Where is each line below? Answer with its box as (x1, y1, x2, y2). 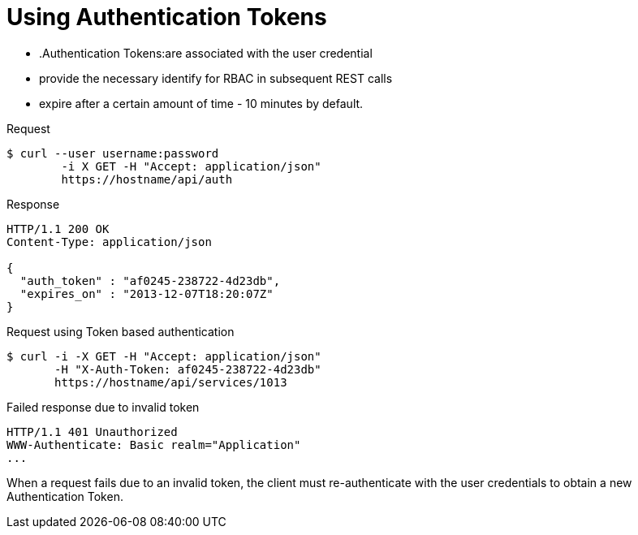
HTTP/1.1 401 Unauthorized (6, 425, 178, 438)
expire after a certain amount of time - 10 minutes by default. (39, 96, 364, 110)
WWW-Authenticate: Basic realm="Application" (6, 438, 301, 451)
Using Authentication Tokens (6, 3, 327, 31)
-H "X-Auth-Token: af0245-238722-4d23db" (54, 362, 321, 376)
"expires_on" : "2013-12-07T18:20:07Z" (19, 287, 274, 300)
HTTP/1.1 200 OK (6, 222, 110, 235)
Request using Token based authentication (6, 324, 235, 339)
